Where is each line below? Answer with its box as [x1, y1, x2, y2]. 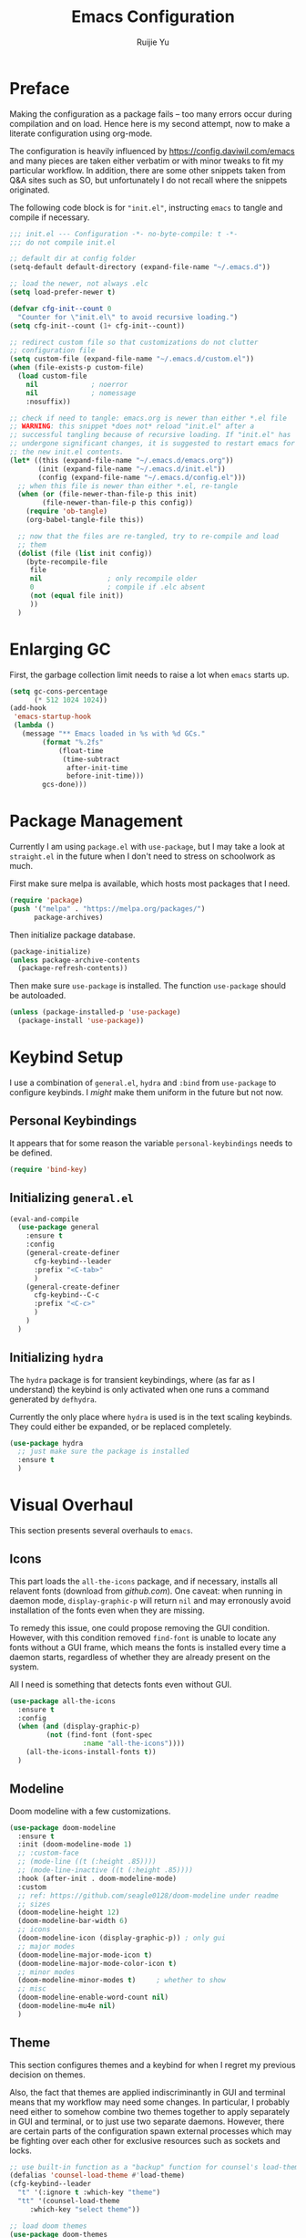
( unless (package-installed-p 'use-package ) [9, 1008, 181, 1017]
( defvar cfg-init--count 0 [9, 304, 112, 313]
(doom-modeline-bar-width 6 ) [17, 1917, 128, 1926]
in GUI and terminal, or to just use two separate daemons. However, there [9, 2116, 285, 2127]
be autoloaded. [9, 990, 66, 1001]
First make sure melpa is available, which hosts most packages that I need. [9, 878, 291, 889]
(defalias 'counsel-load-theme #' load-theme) [9, 2170, 185, 2180]
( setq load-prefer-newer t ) [9, 288, 117, 298]
